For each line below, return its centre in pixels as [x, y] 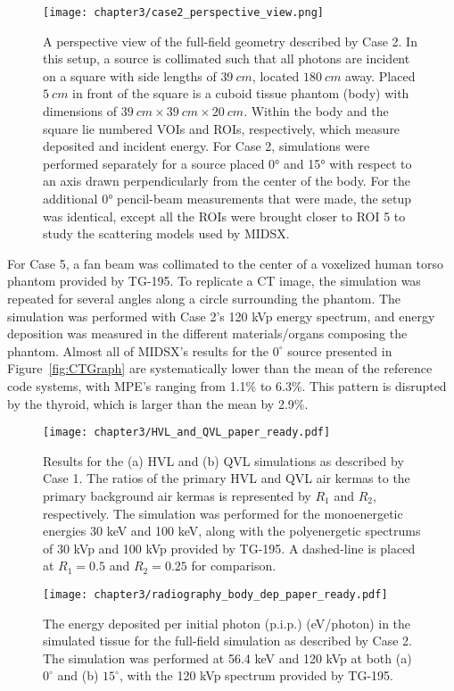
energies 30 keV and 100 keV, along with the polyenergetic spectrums [232, 531]
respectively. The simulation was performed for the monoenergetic [223, 513]
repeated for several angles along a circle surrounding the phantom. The [204, 298]
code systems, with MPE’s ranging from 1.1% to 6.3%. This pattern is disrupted [227, 385]
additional [70, 198]
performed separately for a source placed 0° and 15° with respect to [227, 163]
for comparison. [234, 566]
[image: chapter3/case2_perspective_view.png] [183, 12]
